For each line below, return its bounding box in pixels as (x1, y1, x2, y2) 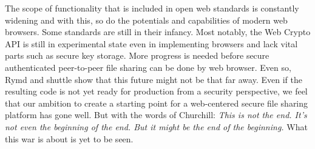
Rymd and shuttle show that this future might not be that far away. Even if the (5, 73, 302, 85)
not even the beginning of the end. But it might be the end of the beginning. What (5, 120, 308, 133)
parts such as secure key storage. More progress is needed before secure (5, 49, 269, 62)
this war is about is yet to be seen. (5, 132, 134, 145)
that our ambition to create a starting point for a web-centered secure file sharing (5, 96, 308, 109)
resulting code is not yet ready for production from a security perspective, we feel (5, 85, 308, 98)
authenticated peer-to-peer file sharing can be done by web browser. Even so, (5, 61, 291, 73)
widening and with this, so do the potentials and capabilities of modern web (5, 13, 288, 26)
